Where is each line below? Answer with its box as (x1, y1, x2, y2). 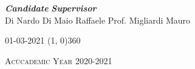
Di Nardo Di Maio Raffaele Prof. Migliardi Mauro (5, 13, 191, 26)
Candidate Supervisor (5, 2, 97, 14)
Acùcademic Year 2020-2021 (5, 54, 112, 67)
